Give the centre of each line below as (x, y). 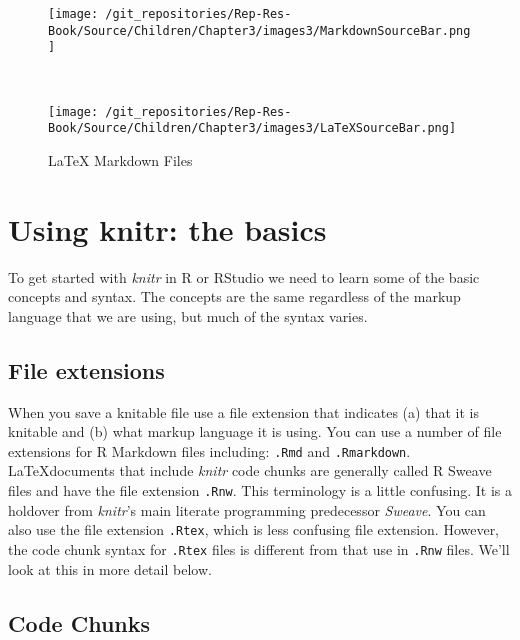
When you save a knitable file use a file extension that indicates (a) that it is (243, 411)
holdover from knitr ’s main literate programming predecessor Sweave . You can (247, 509)
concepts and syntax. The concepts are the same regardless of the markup (234, 296)
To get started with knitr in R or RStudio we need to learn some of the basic (244, 276)
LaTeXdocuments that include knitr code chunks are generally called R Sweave (250, 470)
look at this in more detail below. (110, 568)
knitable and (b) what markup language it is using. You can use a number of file (255, 431)
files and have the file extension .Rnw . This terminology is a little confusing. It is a (260, 490)
